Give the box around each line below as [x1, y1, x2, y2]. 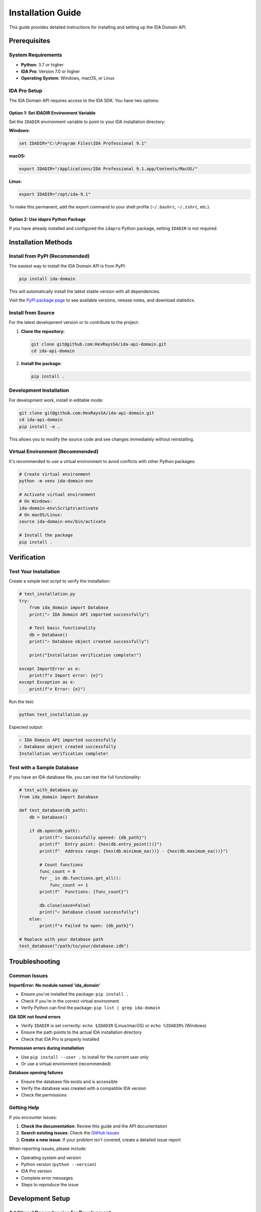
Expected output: [9, 724, 43, 730]
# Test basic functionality [29, 625, 96, 631]
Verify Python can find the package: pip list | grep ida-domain [21, 1005, 160, 1011]
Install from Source [9, 309, 55, 316]
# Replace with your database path [19, 936, 103, 942]
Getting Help [9, 1104, 40, 1111]
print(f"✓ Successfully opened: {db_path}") [39, 834, 147, 840]
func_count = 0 [39, 868, 76, 874]
